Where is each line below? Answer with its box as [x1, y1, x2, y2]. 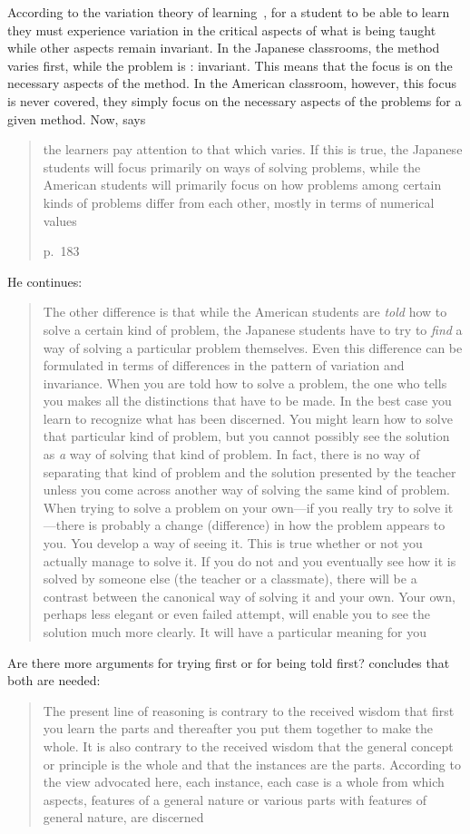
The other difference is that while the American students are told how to [43, 302, 447, 321]
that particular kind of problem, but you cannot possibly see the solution [43, 427, 450, 446]
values [43, 211, 77, 230]
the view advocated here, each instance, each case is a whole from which [43, 772, 445, 791]
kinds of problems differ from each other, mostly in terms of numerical [43, 192, 435, 211]
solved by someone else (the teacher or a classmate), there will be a [43, 569, 417, 588]
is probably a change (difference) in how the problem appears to [88, 515, 446, 535]
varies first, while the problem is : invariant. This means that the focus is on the [7, 55, 453, 74]
